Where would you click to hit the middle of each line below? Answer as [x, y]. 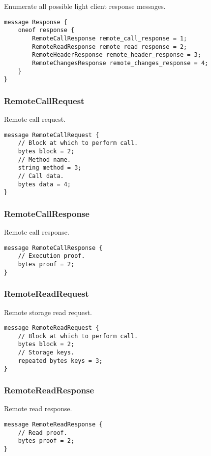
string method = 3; [50, 168]
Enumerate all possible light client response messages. [85, 6]
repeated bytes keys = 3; [60, 361]
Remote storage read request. [48, 312]
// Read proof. [43, 433]
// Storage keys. [46, 353]
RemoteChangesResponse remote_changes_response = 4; [120, 63]
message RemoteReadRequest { [52, 328]
